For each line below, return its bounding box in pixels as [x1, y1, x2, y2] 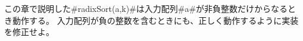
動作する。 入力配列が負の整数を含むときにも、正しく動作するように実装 [12, 14, 299, 26]
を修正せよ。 [4, 26, 54, 38]
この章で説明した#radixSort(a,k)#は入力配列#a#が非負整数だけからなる [4, 2, 288, 14]
